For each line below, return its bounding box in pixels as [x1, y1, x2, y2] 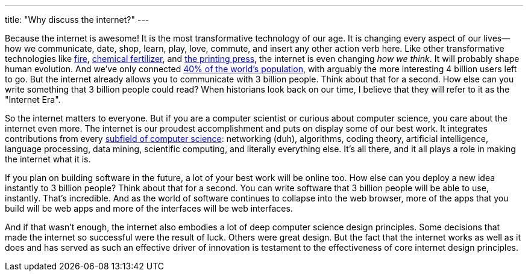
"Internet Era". [5, 94, 61, 105]
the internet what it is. [5, 154, 91, 164]
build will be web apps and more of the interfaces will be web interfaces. [5, 203, 293, 213]
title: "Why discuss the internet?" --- [5, 14, 149, 25]
